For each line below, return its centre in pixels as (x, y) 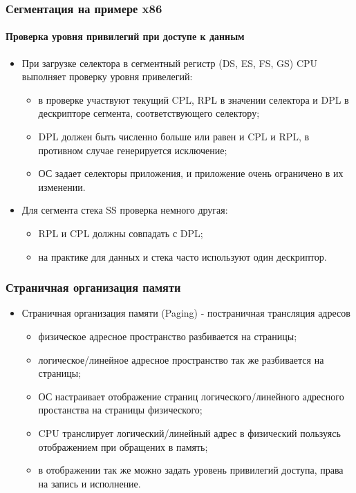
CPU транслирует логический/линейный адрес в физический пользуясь (189, 432)
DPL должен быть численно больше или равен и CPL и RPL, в (174, 137)
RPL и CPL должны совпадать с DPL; (121, 233)
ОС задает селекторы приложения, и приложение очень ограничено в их (191, 173)
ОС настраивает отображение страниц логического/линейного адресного (191, 396)
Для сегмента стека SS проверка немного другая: (125, 210)
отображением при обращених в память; (123, 446)
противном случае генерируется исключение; (133, 150)
